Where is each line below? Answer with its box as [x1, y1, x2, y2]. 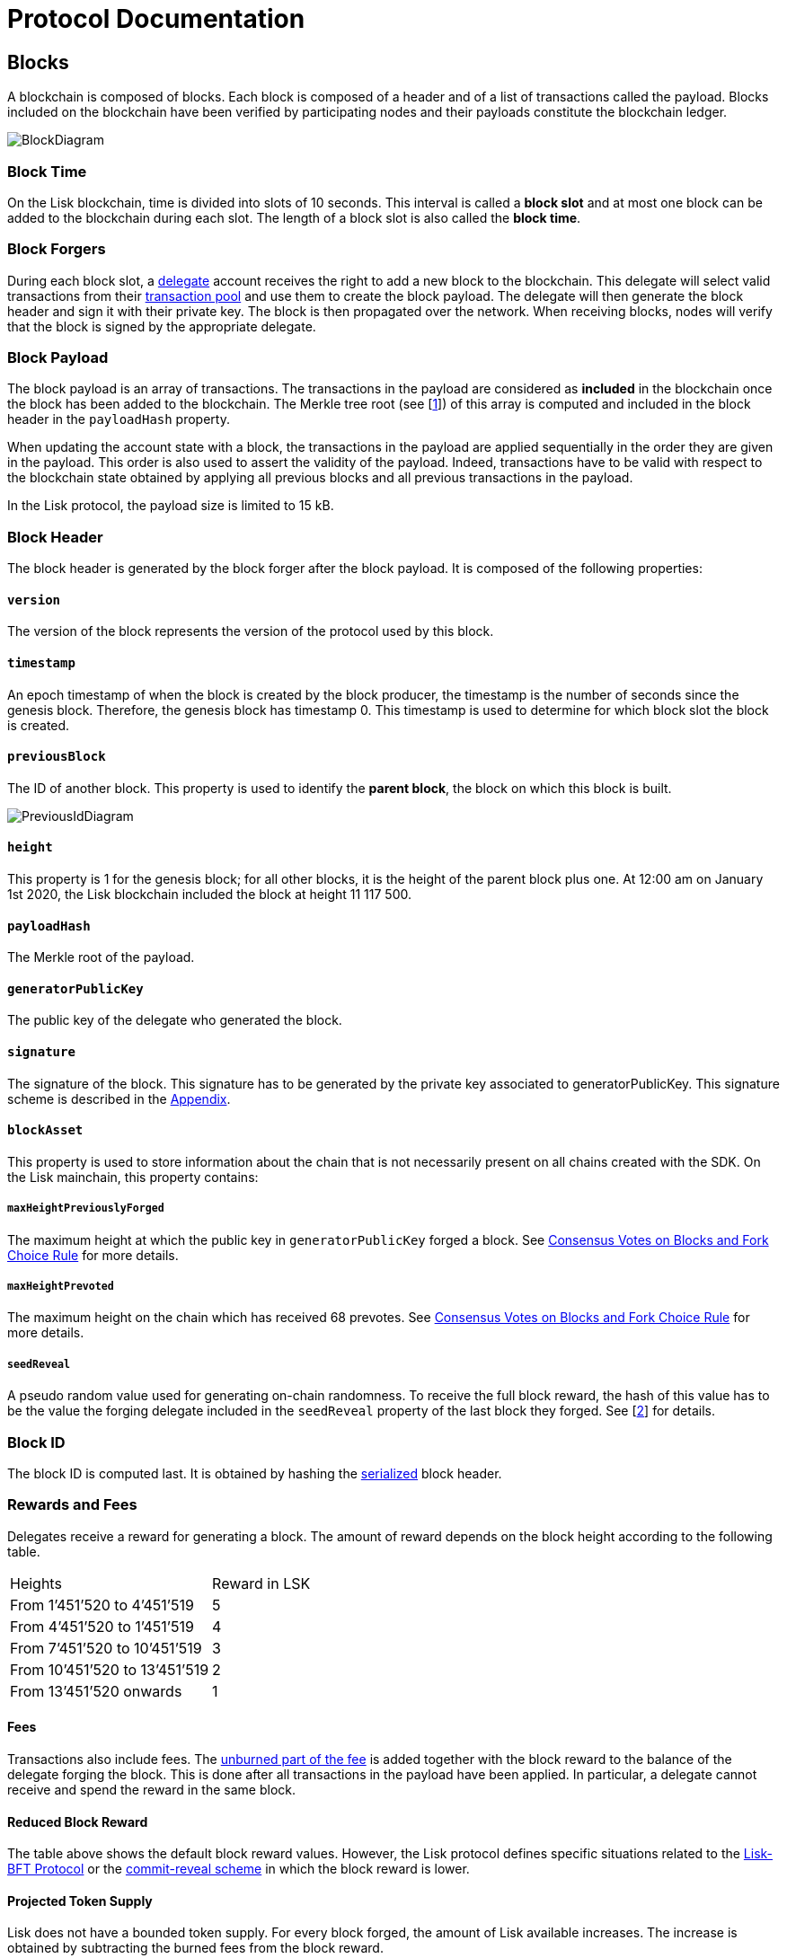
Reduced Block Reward [7, 1813, 148, 1830]
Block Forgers [7, 240, 106, 259]
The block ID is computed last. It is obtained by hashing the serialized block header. [7, 1466, 502, 1482]
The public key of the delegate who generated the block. [7, 1012, 342, 1028]
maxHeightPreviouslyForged [7, 1202, 164, 1215]
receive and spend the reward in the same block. [7, 1781, 296, 1797]
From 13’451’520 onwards [10, 1681, 182, 1700]
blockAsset [7, 1123, 84, 1138]
